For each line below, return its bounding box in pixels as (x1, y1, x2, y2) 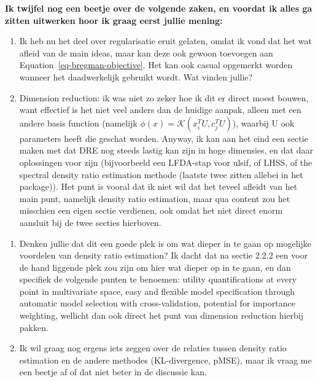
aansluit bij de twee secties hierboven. (19, 216, 161, 228)
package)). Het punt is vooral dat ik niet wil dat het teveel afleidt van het (19, 180, 298, 193)
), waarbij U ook (232, 116, 295, 129)
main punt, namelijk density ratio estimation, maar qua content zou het (19, 192, 290, 205)
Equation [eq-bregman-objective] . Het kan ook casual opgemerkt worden (19, 58, 293, 71)
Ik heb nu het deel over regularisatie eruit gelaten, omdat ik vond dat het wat (19, 34, 312, 47)
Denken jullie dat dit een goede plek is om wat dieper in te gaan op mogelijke (19, 236, 311, 249)
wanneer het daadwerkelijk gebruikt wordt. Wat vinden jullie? (19, 70, 253, 83)
